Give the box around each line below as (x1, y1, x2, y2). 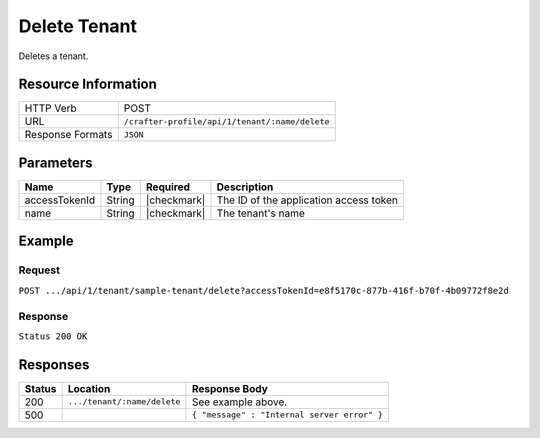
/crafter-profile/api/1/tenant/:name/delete (123, 116, 330, 127)
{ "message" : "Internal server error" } (191, 410, 384, 420)
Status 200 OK (18, 330, 88, 342)
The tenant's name (216, 206, 305, 220)
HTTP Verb (24, 101, 77, 115)
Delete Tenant (18, 15, 138, 37)
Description (216, 180, 274, 194)
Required (145, 180, 190, 194)
